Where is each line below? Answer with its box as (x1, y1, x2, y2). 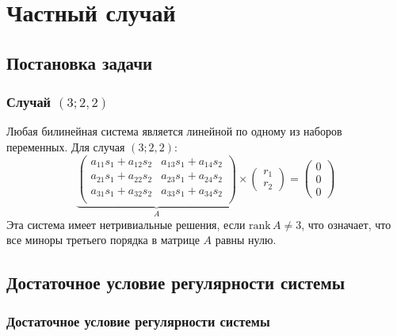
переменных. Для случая (6, 138, 125, 155)
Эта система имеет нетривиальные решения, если (6, 216, 246, 232)
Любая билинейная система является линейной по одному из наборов (6, 123, 342, 139)
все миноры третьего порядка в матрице (6, 231, 200, 248)
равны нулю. (215, 231, 277, 248)
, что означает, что (301, 216, 391, 232)
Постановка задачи (6, 50, 153, 74)
